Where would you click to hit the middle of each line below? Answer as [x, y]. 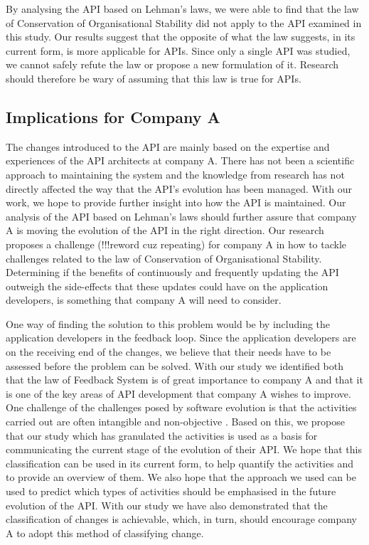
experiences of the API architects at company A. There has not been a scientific [180, 160]
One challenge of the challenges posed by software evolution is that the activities [181, 407]
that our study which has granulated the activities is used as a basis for [162, 435]
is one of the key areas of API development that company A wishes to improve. [178, 393]
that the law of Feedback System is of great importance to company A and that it [184, 380]
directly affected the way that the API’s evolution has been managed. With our [179, 188]
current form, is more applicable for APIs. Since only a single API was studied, [178, 50]
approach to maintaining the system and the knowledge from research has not [175, 174]
